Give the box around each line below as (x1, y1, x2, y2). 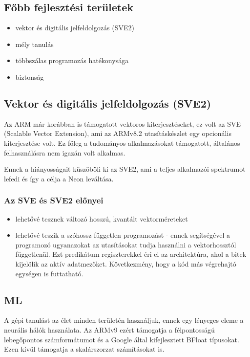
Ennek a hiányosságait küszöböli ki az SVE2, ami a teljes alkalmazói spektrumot (4, 164, 246, 174)
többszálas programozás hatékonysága (15, 55, 129, 66)
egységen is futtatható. (15, 268, 83, 278)
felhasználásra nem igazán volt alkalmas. (4, 147, 125, 157)
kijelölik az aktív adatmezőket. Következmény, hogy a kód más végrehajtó (15, 258, 236, 268)
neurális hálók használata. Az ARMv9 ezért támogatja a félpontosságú (4, 324, 215, 335)
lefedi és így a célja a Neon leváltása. (4, 173, 114, 183)
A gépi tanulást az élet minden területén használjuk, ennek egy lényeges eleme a (4, 315, 244, 325)
